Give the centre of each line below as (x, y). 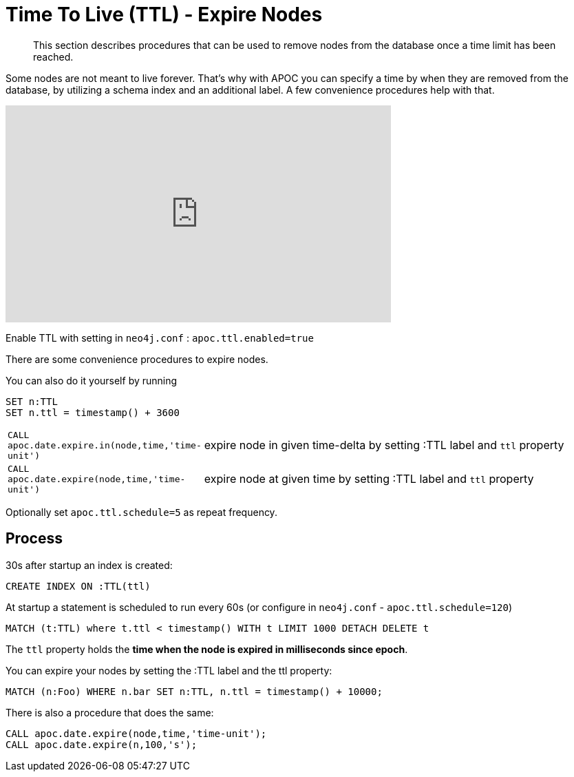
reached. (53, 56)
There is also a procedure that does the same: (110, 712)
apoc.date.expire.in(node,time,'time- (105, 445)
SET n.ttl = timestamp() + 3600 (93, 412)
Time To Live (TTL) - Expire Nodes (164, 14)
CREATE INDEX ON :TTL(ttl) (78, 586)
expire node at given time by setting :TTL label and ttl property (369, 479)
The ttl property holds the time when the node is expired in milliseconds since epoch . (207, 649)
